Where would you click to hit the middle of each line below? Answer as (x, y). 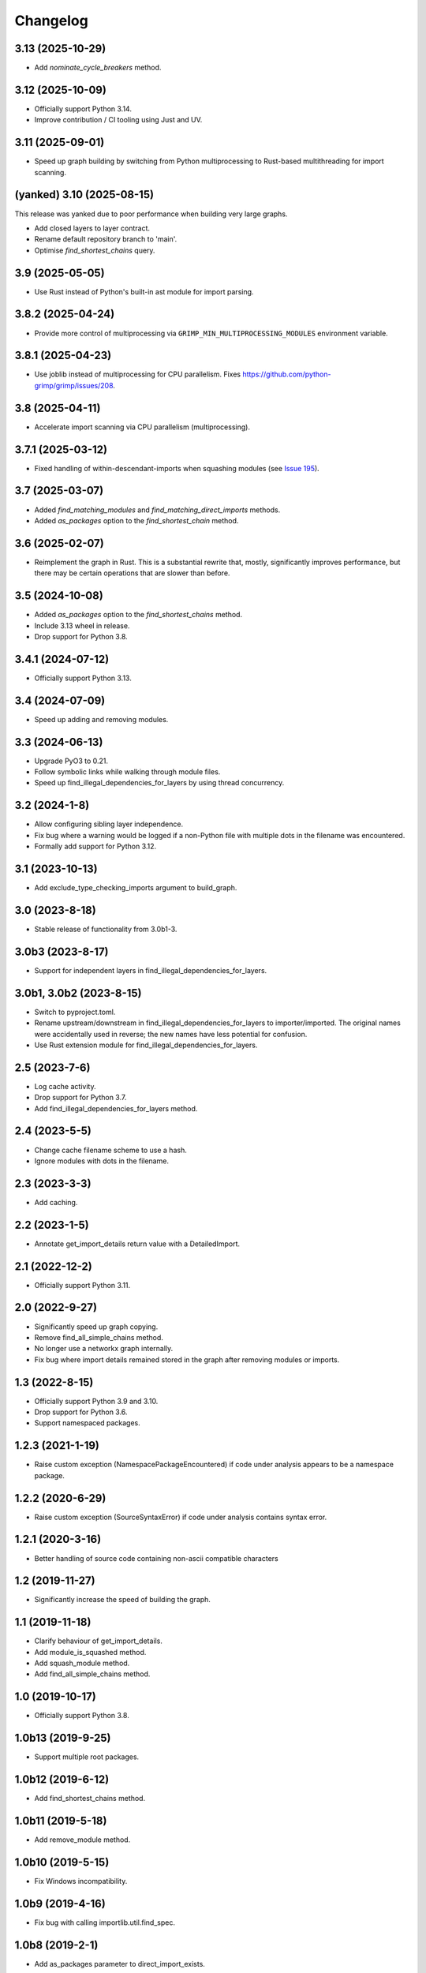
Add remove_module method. (82, 1840)
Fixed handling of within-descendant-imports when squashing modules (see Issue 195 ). (177, 468)
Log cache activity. (65, 1086)
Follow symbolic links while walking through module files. (127, 772)
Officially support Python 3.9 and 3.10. (96, 1401)
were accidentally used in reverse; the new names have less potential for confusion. (171, 1034)
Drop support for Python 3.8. (81, 636)
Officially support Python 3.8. (82, 1716)
